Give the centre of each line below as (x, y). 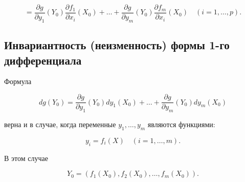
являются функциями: (181, 124)
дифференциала (43, 60)
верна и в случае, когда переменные (60, 124)
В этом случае (26, 158)
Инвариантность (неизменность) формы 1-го (117, 45)
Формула (18, 81)
